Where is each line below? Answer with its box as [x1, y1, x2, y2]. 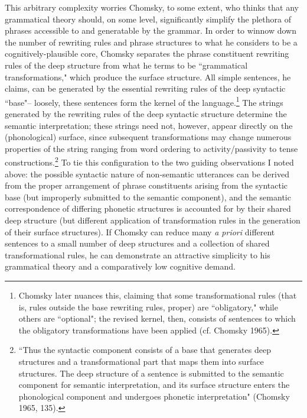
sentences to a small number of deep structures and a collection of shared [5, 237, 270, 249]
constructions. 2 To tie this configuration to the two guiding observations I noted [5, 154, 294, 169]
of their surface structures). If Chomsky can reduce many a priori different [5, 225, 275, 238]
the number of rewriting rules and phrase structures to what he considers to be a [5, 35, 298, 48]
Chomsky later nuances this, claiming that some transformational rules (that [18, 289, 297, 301]
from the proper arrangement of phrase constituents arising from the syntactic [5, 179, 288, 192]
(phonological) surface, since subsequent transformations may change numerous [5, 131, 292, 143]
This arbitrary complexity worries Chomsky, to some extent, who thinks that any [5, 1, 299, 13]
